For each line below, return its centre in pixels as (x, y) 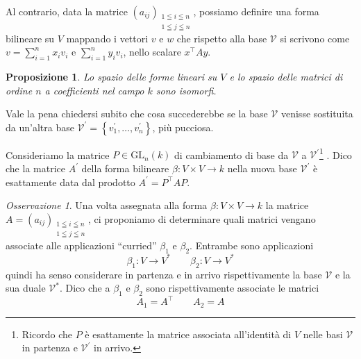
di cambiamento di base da (232, 155)
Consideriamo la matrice (58, 155)
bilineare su (30, 38)
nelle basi (323, 334)
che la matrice (35, 168)
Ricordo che (47, 334)
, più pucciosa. (183, 127)
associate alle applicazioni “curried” (81, 245)
